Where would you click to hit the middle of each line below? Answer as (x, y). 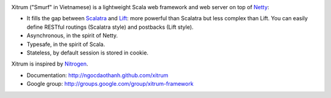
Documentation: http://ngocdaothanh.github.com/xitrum (97, 75)
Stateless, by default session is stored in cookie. (88, 53)
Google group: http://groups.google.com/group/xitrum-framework (110, 84)
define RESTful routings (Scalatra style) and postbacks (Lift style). (110, 27)
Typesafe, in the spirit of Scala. (66, 44)
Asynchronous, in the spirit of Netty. (72, 36)
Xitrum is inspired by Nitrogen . (50, 64)
